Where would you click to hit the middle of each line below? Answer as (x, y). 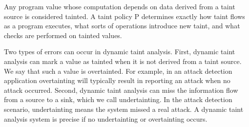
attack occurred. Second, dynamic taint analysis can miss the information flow (121, 90)
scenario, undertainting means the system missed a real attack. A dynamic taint (124, 109)
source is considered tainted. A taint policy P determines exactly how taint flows (124, 16)
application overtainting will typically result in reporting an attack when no (117, 80)
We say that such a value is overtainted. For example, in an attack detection (118, 71)
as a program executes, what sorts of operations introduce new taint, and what (122, 26)
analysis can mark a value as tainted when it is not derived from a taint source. (123, 61)
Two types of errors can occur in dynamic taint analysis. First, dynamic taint (120, 52)
